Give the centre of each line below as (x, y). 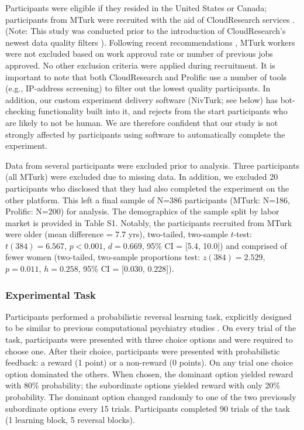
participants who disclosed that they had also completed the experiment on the (147, 188)
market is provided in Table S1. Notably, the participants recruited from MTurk (149, 222)
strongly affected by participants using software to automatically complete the (145, 134)
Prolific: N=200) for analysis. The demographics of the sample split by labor (142, 211)
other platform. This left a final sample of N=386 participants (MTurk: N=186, (148, 199)
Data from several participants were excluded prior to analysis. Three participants (152, 165)
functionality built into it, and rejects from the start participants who (163, 111)
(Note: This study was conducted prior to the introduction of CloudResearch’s (146, 31)
